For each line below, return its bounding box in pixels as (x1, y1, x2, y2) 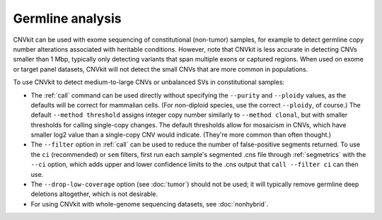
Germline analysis (13, 11, 122, 26)
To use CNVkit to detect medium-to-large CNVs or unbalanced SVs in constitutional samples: (13, 78, 285, 86)
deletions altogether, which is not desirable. (30, 190, 158, 198)
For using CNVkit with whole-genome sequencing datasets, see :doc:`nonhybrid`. (30, 199, 269, 208)
